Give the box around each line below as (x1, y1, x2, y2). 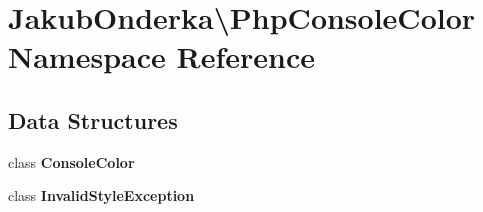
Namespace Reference (8, 36, 315, 77)
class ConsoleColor (8, 151, 135, 172)
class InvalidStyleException (8, 185, 195, 206)
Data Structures (8, 104, 178, 135)
